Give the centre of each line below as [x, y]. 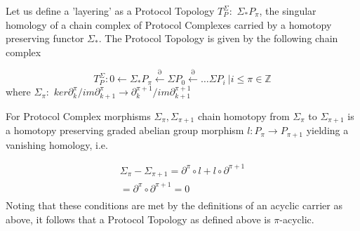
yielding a [327, 130]
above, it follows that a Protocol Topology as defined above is [138, 219]
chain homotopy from [244, 115]
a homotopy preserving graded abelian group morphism [125, 130]
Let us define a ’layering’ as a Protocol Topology [110, 11]
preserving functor [45, 38]
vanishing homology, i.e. [57, 144]
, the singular [288, 11]
